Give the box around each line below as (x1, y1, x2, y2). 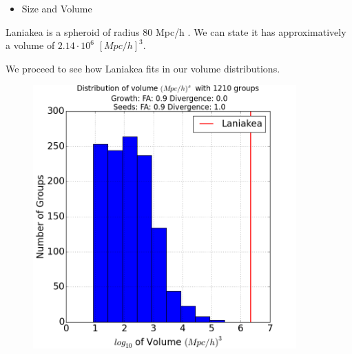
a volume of (6, 38, 55, 52)
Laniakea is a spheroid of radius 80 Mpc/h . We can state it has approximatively (6, 24, 346, 39)
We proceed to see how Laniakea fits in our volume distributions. (6, 61, 280, 75)
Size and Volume (21, 1, 92, 15)
